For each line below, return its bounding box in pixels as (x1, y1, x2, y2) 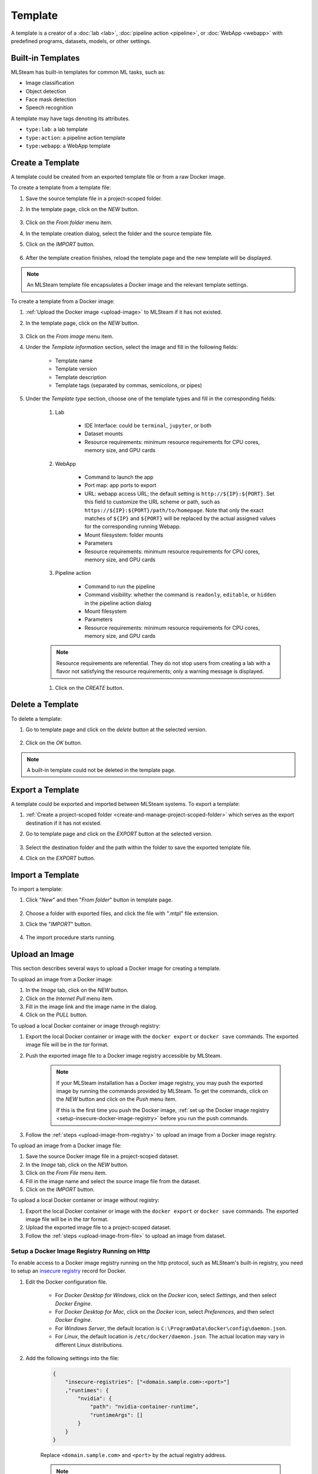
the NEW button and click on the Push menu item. (56, 1095, 177, 1103)
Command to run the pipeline (84, 583, 155, 590)
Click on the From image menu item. (25, 333, 114, 340)
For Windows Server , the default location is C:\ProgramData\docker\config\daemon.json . (55, 1324, 287, 1332)
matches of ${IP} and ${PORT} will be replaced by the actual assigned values (84, 515, 276, 522)
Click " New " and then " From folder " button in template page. (25, 896, 173, 903)
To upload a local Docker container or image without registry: (11, 1197, 160, 1204)
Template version (55, 366, 97, 373)
